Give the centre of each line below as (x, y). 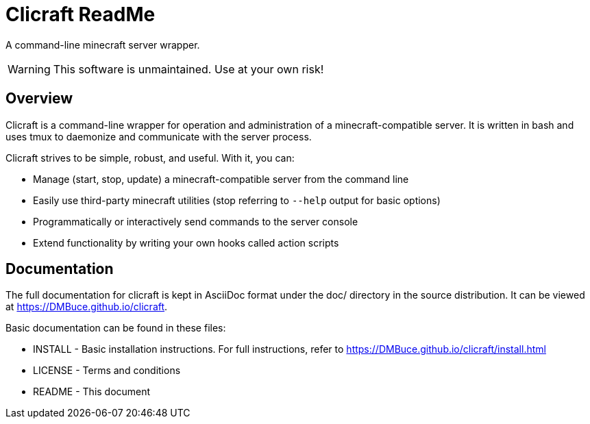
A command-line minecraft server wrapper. (103, 45)
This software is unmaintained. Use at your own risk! (188, 69)
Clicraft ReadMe (81, 14)
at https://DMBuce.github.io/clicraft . (87, 307)
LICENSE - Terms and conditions (107, 371)
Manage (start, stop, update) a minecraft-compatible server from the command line (221, 179)
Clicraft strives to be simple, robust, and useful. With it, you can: (150, 158)
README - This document (92, 392)
